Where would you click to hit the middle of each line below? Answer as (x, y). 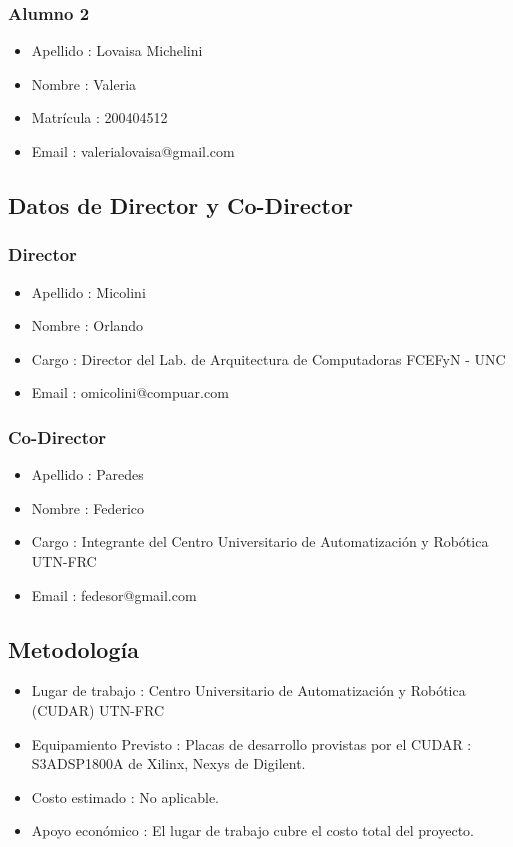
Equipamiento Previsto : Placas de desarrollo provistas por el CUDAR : (251, 743)
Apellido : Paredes (87, 474)
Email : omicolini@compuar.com (130, 392)
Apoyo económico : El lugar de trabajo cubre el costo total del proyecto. (252, 830)
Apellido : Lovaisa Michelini (117, 50)
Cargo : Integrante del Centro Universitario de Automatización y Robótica (260, 541)
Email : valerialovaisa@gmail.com (133, 151)
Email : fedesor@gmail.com (114, 594)
